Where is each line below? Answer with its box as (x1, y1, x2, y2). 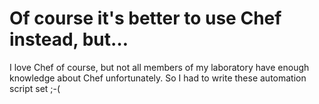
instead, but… (9, 28, 129, 51)
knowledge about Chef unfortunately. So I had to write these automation (9, 72, 307, 84)
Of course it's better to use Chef (9, 7, 282, 30)
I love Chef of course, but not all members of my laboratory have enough (9, 61, 310, 73)
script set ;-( (9, 82, 61, 94)
